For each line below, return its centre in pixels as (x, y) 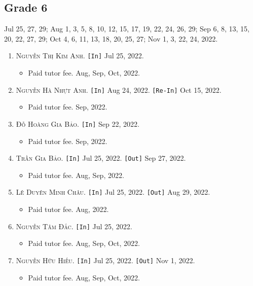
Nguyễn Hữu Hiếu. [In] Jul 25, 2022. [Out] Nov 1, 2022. (105, 260)
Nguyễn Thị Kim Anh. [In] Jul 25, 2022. (80, 56)
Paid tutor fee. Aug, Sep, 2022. (76, 175)
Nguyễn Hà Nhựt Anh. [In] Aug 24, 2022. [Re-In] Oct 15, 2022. (119, 90)
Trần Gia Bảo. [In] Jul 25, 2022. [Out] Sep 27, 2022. (101, 158)
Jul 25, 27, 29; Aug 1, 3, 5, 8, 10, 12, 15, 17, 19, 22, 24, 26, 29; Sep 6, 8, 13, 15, (127, 29)
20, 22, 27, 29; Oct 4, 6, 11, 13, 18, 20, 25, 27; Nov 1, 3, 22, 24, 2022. (111, 38)
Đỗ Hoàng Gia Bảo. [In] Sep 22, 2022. (78, 123)
